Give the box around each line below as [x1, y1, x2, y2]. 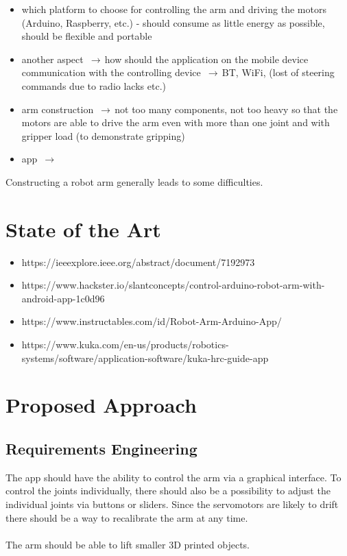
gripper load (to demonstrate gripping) [21, 128, 185, 143]
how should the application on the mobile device [104, 51, 309, 66]
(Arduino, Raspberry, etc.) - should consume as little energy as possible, [21, 15, 325, 29]
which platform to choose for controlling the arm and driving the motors [21, 2, 326, 16]
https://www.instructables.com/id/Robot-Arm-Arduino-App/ [21, 314, 282, 328]
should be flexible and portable [21, 29, 152, 43]
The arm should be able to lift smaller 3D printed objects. [5, 537, 250, 551]
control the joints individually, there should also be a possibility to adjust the [5, 483, 331, 498]
